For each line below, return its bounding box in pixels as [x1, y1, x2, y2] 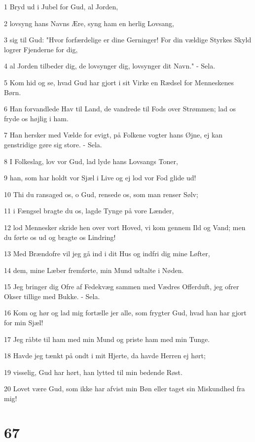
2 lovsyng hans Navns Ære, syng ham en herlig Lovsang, [4, 18, 175, 28]
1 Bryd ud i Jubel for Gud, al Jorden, [4, 1, 118, 11]
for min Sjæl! [4, 317, 43, 328]
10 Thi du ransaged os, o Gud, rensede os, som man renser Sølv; [4, 189, 198, 199]
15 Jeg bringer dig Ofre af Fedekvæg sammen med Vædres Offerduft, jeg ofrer [4, 281, 239, 292]
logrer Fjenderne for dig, [4, 44, 78, 54]
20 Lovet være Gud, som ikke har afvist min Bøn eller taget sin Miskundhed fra [4, 383, 245, 394]
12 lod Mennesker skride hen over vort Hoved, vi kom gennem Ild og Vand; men [4, 222, 246, 232]
